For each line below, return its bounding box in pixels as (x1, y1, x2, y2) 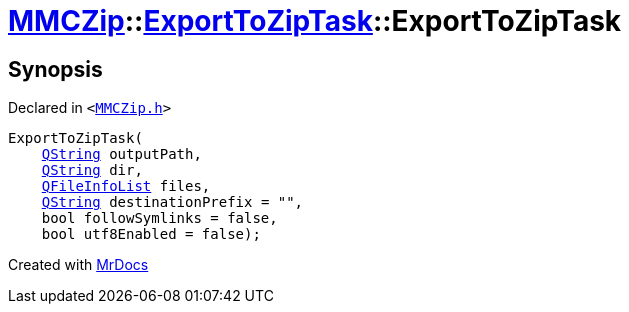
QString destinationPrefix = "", (41, 194, 304, 211)
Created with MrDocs (8, 256, 149, 274)
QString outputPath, (41, 146, 202, 163)
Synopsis (8, 56, 103, 82)
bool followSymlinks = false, (41, 210, 278, 227)
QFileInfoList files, (41, 178, 211, 195)
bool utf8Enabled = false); (41, 226, 261, 243)
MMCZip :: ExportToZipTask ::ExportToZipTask (8, 4, 622, 38)
